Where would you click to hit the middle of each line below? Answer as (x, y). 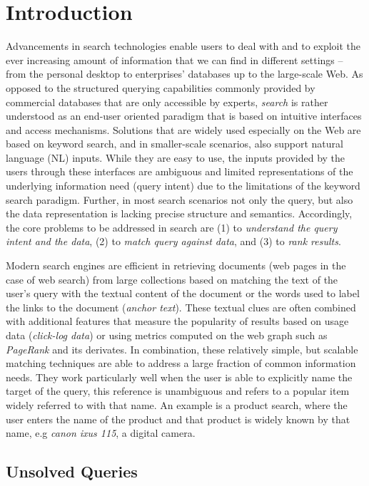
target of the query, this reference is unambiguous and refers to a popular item (178, 391)
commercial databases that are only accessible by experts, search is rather (167, 102)
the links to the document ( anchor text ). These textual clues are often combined (181, 307)
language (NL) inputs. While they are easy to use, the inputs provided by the (176, 157)
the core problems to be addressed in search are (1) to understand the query (172, 227)
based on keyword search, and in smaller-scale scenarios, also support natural (175, 144)
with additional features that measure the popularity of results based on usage (177, 321)
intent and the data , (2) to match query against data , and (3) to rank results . (173, 241)
